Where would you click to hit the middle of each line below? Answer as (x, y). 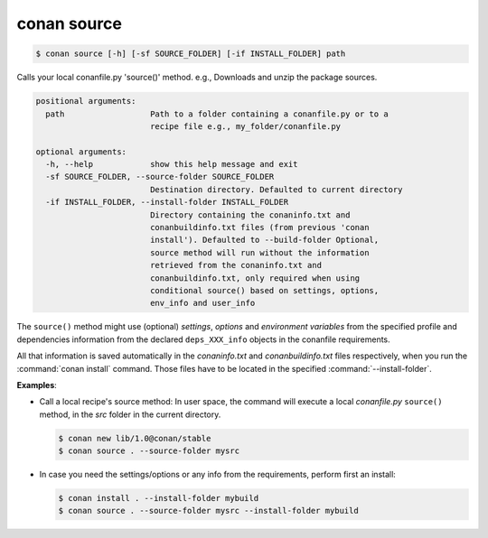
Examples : (37, 385)
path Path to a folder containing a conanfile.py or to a (217, 114)
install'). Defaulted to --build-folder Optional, (264, 240)
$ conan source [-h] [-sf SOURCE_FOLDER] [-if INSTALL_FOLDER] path (191, 54)
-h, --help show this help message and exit (172, 164)
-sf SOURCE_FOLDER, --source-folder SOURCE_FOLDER (160, 177)
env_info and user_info (202, 303)
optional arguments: (81, 152)
